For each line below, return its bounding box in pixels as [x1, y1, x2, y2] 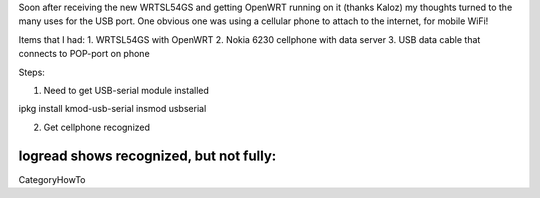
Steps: [18, 66, 45, 78]
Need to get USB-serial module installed [43, 84, 210, 96]
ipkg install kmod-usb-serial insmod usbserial [18, 103, 207, 115]
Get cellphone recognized [43, 121, 150, 133]
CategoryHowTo [18, 173, 86, 185]
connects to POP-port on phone [18, 48, 150, 60]
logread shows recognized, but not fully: [18, 147, 277, 164]
